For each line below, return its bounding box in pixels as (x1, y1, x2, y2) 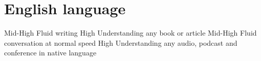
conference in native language (4, 47, 97, 58)
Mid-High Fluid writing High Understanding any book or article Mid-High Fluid (4, 27, 257, 38)
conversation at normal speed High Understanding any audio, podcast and (4, 37, 237, 48)
